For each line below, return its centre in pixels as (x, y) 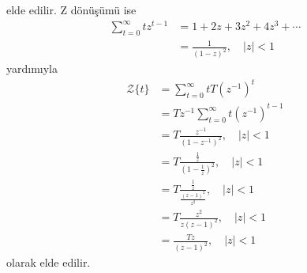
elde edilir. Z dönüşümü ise (71, 9)
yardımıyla (32, 68)
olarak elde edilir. (49, 262)
